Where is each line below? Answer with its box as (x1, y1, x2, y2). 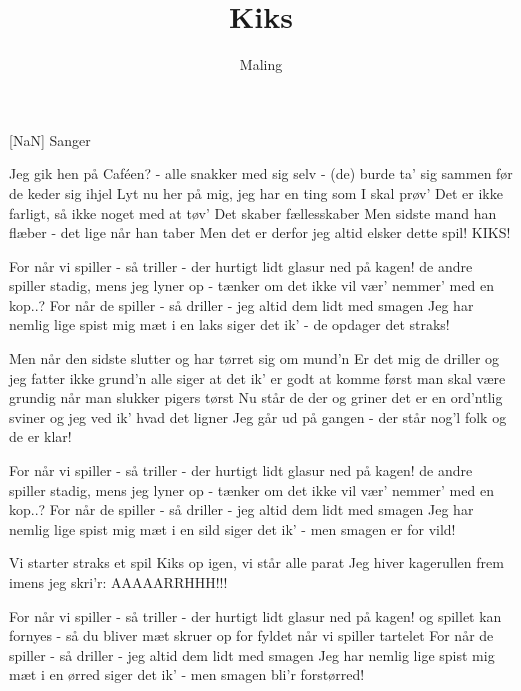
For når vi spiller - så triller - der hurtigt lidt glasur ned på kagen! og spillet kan (9, 605, 502, 626)
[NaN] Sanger (9, 129, 91, 150)
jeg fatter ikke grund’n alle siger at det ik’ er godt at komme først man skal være (9, 367, 506, 388)
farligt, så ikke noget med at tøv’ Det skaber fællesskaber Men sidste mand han (9, 202, 497, 223)
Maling (239, 54, 283, 75)
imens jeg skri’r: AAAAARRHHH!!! (9, 572, 228, 592)
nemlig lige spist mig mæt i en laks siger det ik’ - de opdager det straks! (9, 314, 450, 335)
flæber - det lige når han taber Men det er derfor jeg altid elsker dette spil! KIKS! (9, 222, 511, 243)
